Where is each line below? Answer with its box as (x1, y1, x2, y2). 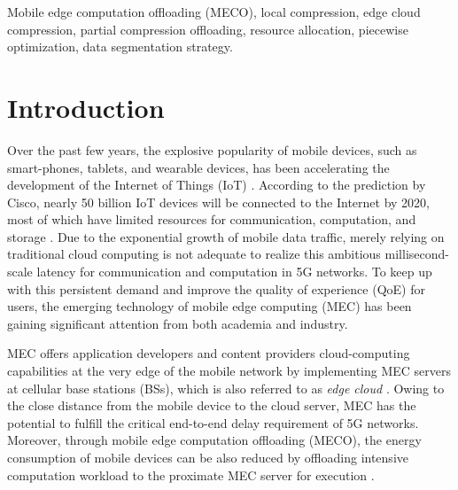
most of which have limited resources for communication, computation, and (7, 210, 416, 229)
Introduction (7, 89, 165, 125)
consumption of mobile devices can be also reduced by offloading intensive (7, 448, 408, 466)
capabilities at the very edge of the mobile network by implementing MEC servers (7, 362, 452, 380)
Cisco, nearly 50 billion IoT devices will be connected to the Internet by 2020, (7, 192, 430, 211)
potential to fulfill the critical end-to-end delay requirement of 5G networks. (7, 413, 419, 432)
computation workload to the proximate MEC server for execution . (7, 465, 375, 484)
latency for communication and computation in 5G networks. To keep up (36, 262, 432, 281)
